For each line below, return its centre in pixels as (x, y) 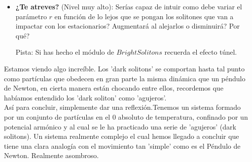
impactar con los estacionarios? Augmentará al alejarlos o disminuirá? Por (128, 26)
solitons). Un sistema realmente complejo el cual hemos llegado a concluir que (122, 136)
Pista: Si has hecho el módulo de (65, 52)
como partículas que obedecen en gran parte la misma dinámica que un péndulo (125, 78)
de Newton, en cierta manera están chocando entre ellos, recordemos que (114, 88)
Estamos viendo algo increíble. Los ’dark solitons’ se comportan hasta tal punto (124, 68)
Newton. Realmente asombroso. (52, 155)
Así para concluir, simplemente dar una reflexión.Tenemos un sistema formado (123, 107)
